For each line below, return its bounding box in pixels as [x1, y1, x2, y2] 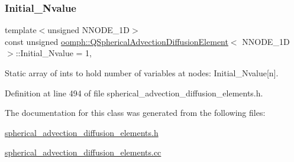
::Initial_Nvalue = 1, [15, 47, 92, 59]
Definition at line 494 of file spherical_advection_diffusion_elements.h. [5, 86, 263, 99]
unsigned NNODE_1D [47, 24, 130, 36]
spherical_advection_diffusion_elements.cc [5, 146, 161, 158]
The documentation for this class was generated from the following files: [5, 106, 266, 119]
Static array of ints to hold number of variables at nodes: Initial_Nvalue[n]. [5, 67, 279, 79]
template [5, 24, 37, 36]
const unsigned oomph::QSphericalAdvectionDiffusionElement [5, 35, 228, 47]
